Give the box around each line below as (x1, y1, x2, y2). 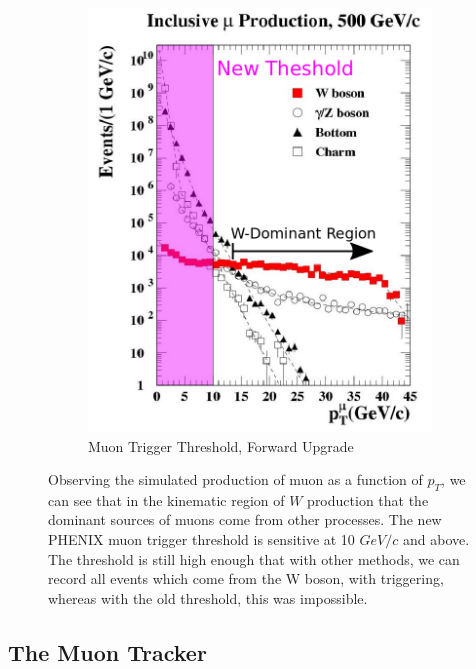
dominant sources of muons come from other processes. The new (48, 509, 442, 530)
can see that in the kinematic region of (48, 489, 285, 510)
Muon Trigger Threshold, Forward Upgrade (88, 435, 354, 456)
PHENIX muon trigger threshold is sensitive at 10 (48, 529, 355, 550)
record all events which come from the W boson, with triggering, (48, 568, 444, 589)
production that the (307, 489, 429, 510)
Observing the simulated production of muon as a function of (48, 469, 423, 490)
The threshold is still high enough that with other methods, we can (48, 548, 460, 569)
